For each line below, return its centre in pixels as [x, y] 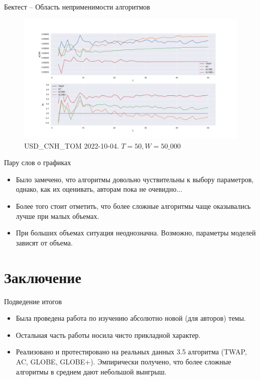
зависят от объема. [44, 242]
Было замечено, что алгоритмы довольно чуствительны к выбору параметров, [135, 179]
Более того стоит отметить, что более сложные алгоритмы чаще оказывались [133, 206]
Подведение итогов [33, 301]
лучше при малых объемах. [57, 216]
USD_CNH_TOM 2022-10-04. [72, 145]
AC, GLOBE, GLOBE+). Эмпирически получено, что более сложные [123, 361]
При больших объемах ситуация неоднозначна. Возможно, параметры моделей [136, 233]
